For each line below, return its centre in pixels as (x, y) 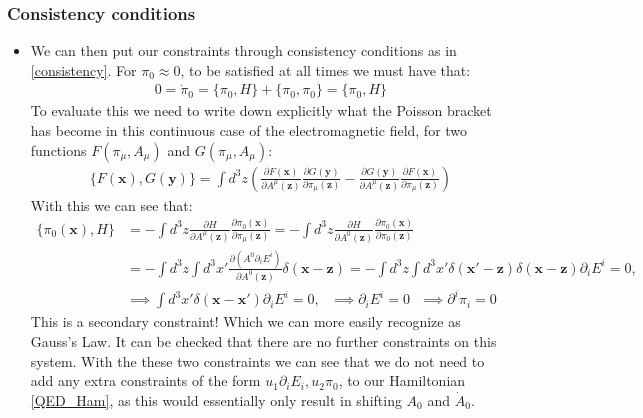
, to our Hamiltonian (402, 380)
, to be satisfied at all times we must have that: (325, 69)
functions (58, 149)
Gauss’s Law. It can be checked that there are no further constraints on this (263, 341)
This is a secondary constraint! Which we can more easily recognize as (245, 321)
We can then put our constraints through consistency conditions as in (243, 50)
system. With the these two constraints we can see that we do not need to (257, 360)
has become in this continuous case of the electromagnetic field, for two (249, 130)
